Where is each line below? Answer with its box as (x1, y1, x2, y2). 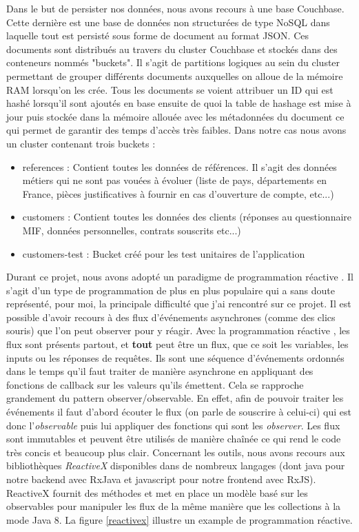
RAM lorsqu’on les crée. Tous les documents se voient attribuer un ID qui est (6, 82, 334, 96)
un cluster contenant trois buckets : (6, 136, 156, 150)
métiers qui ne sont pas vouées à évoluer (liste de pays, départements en (22, 173, 327, 187)
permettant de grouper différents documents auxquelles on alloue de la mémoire (6, 68, 343, 83)
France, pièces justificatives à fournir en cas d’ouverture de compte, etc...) (22, 186, 334, 201)
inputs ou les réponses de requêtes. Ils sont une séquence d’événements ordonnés (6, 350, 345, 365)
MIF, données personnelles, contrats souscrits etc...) (22, 223, 241, 237)
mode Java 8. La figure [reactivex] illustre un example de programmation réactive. (6, 512, 353, 526)
